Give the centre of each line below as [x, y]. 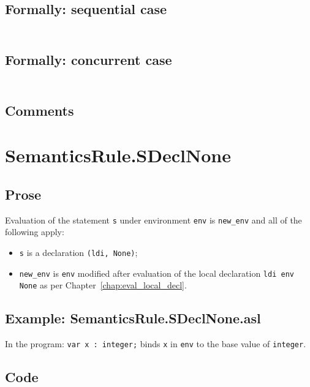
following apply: [35, 232]
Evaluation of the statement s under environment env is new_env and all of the [153, 220]
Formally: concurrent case [89, 60]
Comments [40, 110]
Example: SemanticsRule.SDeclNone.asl [133, 318]
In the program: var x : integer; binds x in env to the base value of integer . [156, 344]
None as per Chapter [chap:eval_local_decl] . [103, 285]
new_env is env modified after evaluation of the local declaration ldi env [157, 273]
